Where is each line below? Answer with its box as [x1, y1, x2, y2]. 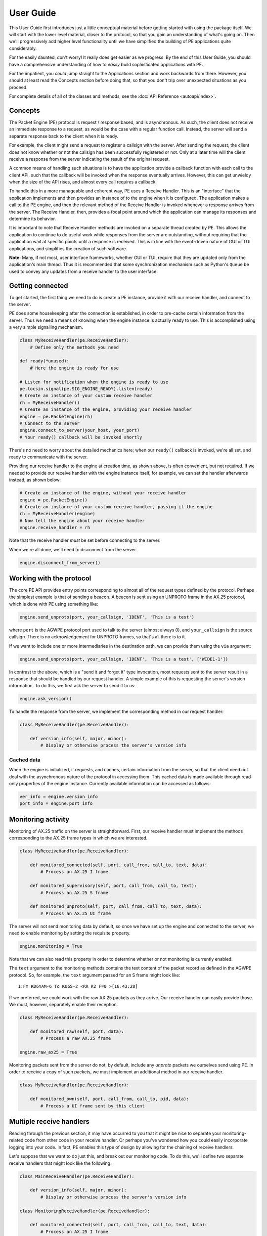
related [9, 1137, 24, 1143]
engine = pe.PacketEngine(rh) [19, 413, 93, 419]
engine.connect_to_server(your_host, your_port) [19, 428, 140, 433]
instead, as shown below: [9, 477, 61, 483]
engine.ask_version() [19, 696, 72, 702]
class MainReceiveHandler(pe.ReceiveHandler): [19, 1173, 134, 1179]
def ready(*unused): [19, 358, 69, 364]
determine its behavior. [9, 216, 56, 222]
